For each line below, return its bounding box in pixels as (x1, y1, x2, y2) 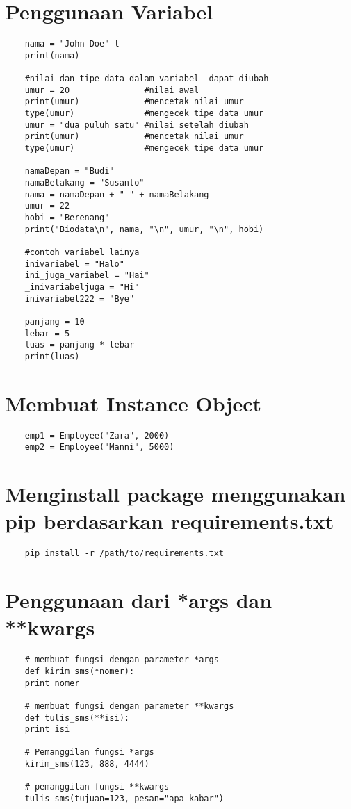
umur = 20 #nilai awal (24, 85, 199, 95)
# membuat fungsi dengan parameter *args (24, 655, 219, 665)
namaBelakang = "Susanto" (24, 178, 145, 188)
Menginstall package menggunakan (5, 480, 346, 508)
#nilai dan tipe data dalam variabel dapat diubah (24, 74, 269, 84)
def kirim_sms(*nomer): (24, 666, 135, 676)
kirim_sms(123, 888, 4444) (24, 759, 149, 769)
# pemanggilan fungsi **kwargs (24, 782, 170, 792)
